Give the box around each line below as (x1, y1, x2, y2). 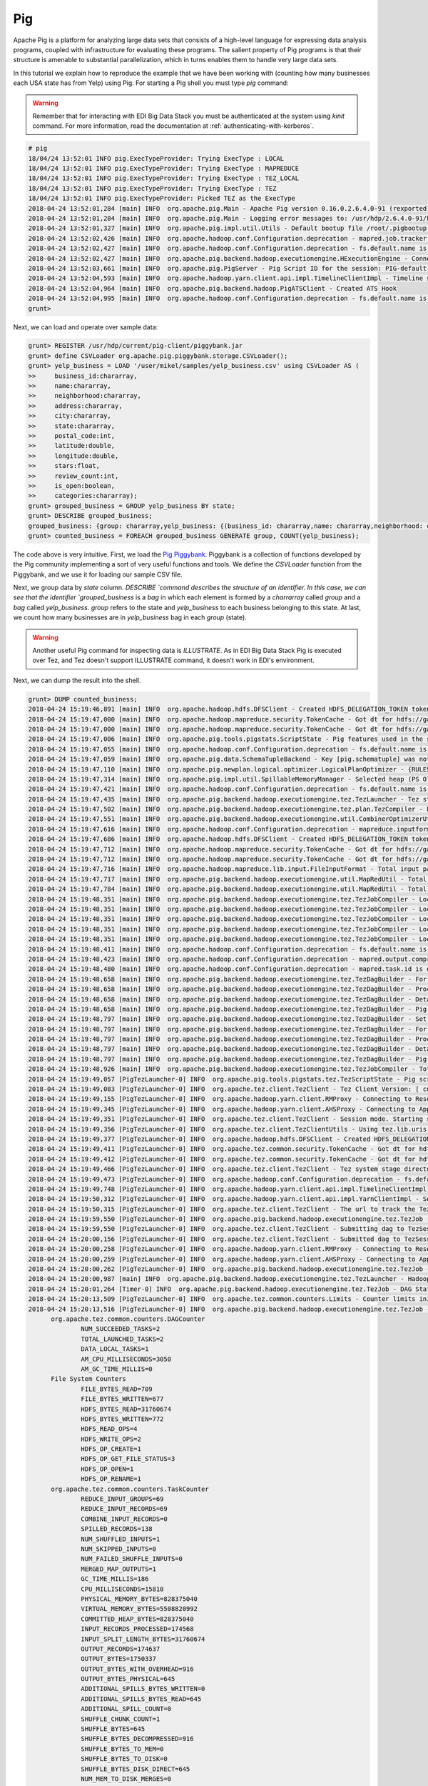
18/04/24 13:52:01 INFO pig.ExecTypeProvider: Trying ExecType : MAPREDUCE (28, 164, 300, 173)
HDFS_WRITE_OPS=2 (81, 1435, 142, 1443)
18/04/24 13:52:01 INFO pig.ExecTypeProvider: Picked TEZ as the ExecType (28, 194, 296, 203)
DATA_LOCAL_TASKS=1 (81, 1345, 149, 1353)
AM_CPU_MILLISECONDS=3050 (81, 1355, 171, 1363)
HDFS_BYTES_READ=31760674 (81, 1405, 171, 1413)
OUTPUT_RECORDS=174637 (81, 1645, 160, 1653)
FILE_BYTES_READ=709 (81, 1385, 153, 1393)
